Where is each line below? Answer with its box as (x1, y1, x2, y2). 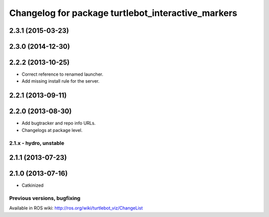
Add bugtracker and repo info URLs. (21, 120, 96, 126)
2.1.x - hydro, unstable (9, 139, 65, 146)
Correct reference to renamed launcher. (21, 71, 104, 77)
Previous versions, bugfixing (9, 195, 81, 202)
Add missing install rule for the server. (21, 78, 100, 84)
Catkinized (21, 182, 44, 189)
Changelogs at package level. (21, 127, 83, 133)
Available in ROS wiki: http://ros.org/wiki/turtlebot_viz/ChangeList (9, 205, 143, 211)
